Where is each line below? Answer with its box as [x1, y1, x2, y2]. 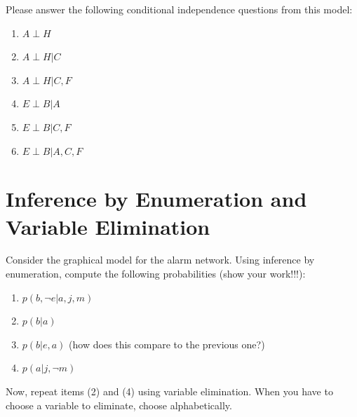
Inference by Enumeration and [6, 184, 307, 213]
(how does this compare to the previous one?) [69, 336, 265, 351]
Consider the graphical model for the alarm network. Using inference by [6, 252, 315, 267]
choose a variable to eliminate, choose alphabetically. [6, 397, 232, 412]
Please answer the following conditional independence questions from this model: [6, 2, 353, 16]
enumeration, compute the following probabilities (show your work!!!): [6, 266, 306, 281]
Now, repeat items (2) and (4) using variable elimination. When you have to [6, 384, 333, 399]
